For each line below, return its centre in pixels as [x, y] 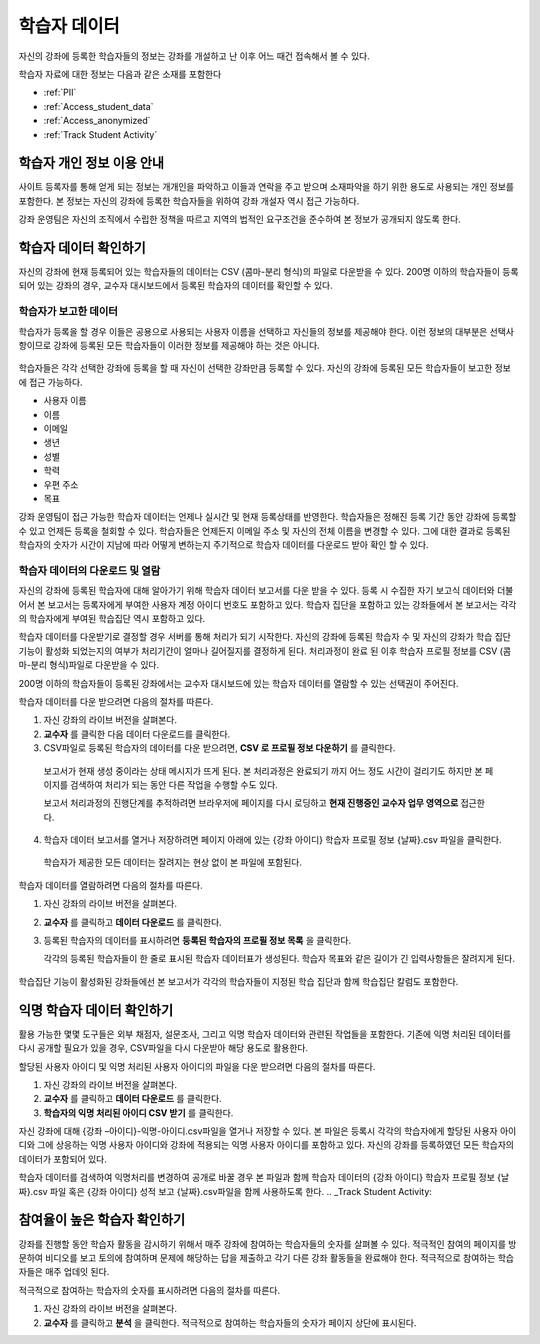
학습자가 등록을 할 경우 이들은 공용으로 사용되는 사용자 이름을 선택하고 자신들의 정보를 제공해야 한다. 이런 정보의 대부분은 [253, 331]
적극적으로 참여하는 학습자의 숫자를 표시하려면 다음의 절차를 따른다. [149, 1290]
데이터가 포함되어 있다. [62, 1159]
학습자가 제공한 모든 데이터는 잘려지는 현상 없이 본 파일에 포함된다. [172, 862]
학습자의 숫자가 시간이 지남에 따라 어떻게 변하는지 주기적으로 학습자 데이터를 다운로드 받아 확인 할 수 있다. [223, 545]
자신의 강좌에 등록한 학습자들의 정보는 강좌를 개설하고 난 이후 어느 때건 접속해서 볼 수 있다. [194, 56]
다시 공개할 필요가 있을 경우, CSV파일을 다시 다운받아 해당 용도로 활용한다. [163, 1048]
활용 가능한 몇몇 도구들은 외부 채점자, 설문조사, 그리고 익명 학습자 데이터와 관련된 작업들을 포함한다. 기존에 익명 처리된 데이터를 [265, 1034]
